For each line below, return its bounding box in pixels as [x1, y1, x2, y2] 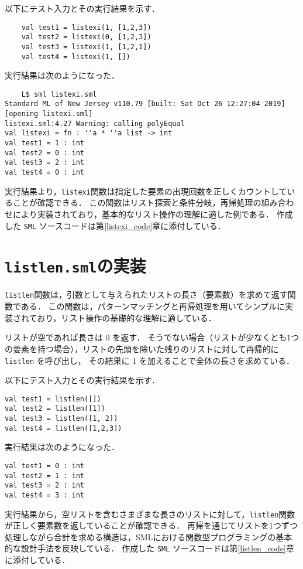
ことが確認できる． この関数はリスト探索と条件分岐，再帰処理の [12, 196, 261, 209]
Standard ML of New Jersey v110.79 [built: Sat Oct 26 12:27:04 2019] [5, 100, 285, 108]
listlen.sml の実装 [5, 254, 146, 278]
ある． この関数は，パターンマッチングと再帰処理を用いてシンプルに [20, 300, 285, 312]
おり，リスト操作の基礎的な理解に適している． [37, 311, 216, 323]
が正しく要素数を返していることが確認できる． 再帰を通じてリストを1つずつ [5, 519, 298, 531]
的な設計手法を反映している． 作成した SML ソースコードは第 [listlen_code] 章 [5, 542, 294, 554]
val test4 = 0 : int [5, 168, 85, 177]
